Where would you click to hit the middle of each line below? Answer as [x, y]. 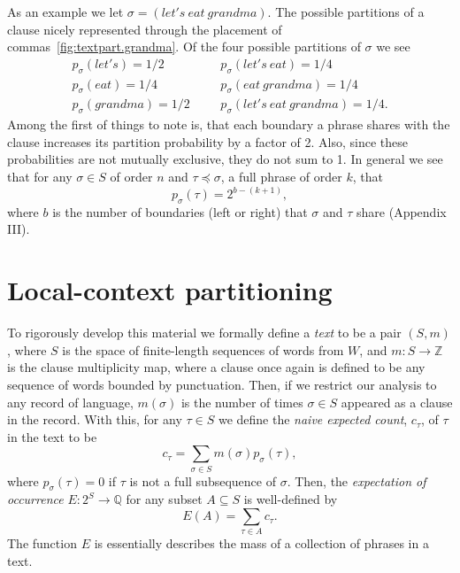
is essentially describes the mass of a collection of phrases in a [261, 543]
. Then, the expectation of [356, 480]
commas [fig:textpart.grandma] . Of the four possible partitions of [184, 46]
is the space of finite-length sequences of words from [203, 349]
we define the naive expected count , [313, 419]
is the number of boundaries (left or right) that [180, 211]
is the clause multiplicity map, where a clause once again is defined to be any [216, 367]
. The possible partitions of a [346, 12]
